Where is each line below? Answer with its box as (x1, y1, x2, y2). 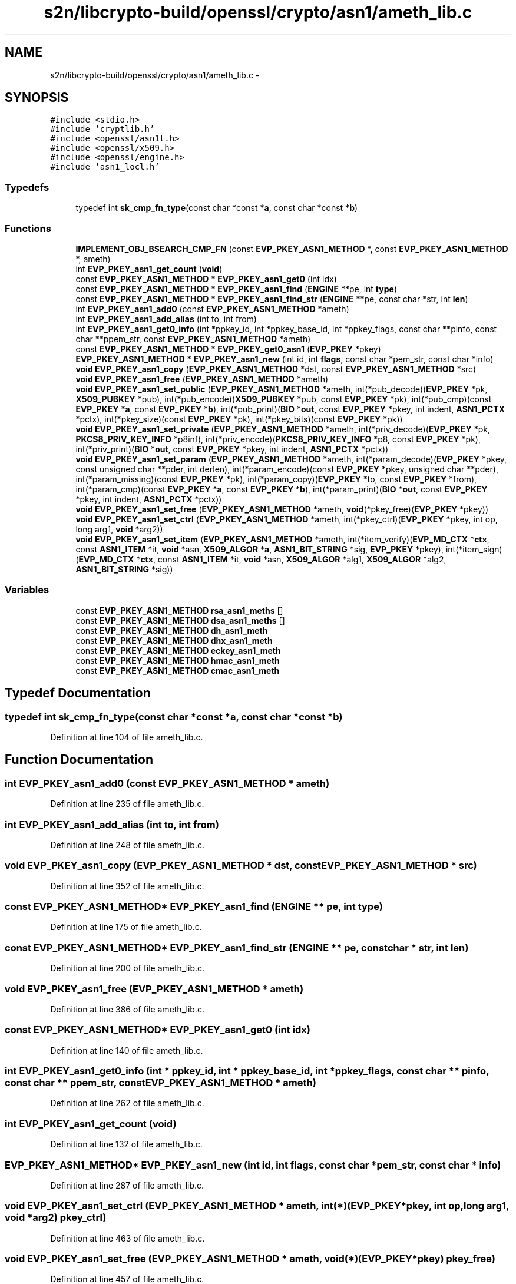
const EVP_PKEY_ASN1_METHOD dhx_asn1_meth (75, 635, 273, 646)
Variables (5, 584, 49, 596)
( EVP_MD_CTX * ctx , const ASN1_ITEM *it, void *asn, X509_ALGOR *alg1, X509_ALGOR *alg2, (75, 554, 446, 564)
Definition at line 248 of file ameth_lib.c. (50, 839, 204, 850)
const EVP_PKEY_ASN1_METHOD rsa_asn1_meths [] (75, 605, 283, 615)
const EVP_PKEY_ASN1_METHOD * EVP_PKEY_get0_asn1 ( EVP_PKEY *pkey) (75, 343, 381, 354)
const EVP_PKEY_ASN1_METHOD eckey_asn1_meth (75, 645, 281, 656)
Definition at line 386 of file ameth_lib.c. (50, 1004, 204, 1014)
